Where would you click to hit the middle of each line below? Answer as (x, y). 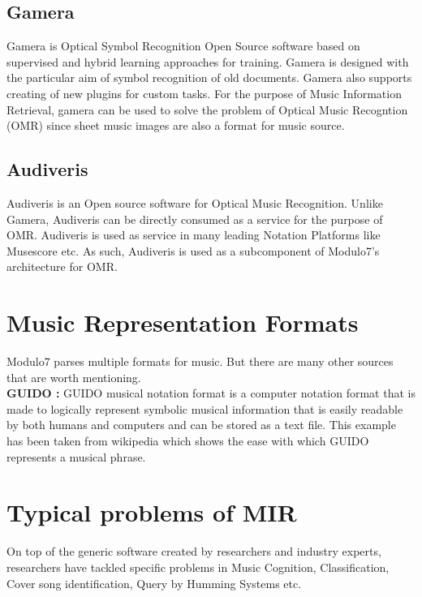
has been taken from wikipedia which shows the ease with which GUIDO (188, 441)
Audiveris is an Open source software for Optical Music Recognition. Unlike (195, 202)
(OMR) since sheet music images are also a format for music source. (176, 125)
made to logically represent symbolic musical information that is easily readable (205, 408)
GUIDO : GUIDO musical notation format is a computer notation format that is (211, 393)
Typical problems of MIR (152, 512)
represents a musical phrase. (76, 456)
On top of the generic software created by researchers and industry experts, (194, 551)
